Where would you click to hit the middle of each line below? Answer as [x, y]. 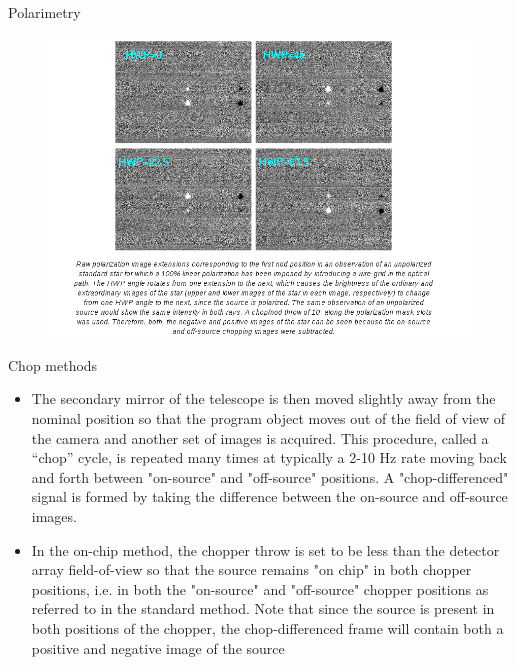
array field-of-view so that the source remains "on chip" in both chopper [251, 569]
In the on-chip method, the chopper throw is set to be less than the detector [265, 549]
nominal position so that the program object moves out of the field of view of [268, 417]
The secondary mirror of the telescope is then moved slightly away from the [263, 398]
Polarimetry [44, 12]
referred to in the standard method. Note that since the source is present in [263, 608]
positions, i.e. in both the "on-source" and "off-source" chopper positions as [260, 588]
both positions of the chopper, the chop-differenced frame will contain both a [267, 627]
